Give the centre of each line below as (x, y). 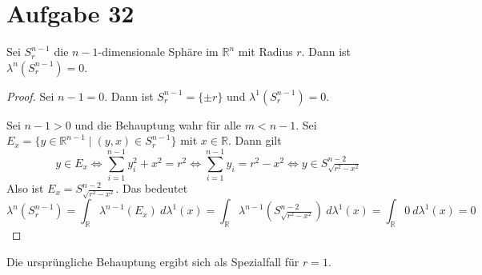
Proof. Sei (30, 96)
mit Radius (265, 52)
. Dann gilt (255, 140)
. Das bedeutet (152, 188)
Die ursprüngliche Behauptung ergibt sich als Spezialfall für (153, 261)
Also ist (25, 188)
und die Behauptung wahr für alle (158, 124)
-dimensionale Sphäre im (158, 52)
